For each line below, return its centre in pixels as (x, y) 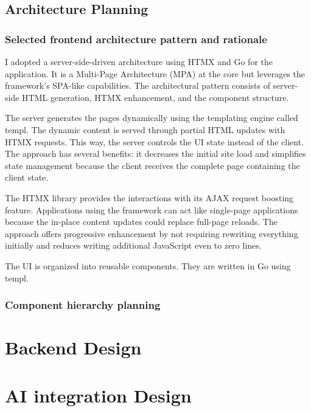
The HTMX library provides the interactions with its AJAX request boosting (149, 197)
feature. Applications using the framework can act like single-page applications (152, 209)
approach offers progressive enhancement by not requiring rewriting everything (152, 233)
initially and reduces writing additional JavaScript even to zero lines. (133, 245)
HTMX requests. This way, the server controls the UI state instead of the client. (155, 141)
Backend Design (73, 347)
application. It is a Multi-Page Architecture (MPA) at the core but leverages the (155, 73)
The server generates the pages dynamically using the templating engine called (152, 118)
